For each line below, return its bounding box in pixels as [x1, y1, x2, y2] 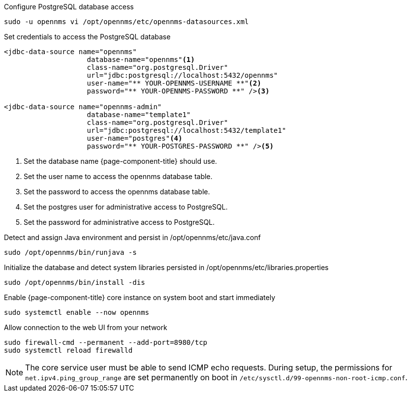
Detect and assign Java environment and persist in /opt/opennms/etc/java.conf [4, 233, 261, 242]
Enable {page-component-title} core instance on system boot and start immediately [4, 293, 276, 302]
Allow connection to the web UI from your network [4, 323, 167, 332]
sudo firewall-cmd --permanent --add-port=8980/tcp [4, 338, 208, 346]
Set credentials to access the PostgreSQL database [4, 32, 171, 41]
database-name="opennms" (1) [87, 56, 195, 63]
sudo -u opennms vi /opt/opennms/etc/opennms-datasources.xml [4, 18, 249, 26]
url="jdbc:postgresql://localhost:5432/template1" [87, 126, 286, 134]
